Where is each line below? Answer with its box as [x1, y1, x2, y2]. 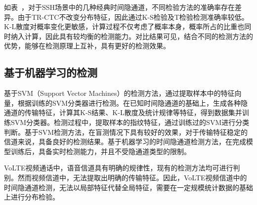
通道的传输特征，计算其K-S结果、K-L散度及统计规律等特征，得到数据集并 [4, 107, 242, 118]
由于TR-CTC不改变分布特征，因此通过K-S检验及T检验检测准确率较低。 [17, 11, 249, 22]
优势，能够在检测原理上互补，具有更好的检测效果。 [4, 41, 170, 51]
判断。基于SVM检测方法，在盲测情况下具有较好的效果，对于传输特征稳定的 [4, 126, 248, 137]
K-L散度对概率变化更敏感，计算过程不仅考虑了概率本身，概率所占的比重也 [4, 21, 245, 32]
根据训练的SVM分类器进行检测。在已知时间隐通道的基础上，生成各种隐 [17, 97, 248, 108]
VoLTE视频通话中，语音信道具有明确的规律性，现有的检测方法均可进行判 [4, 163, 240, 173]
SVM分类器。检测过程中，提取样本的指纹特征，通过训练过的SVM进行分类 [10, 117, 250, 127]
